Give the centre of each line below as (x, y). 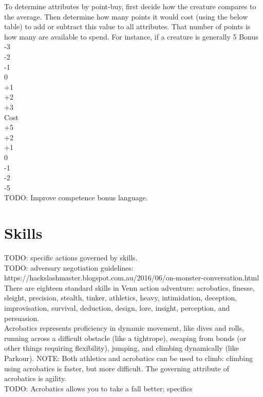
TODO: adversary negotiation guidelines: (69, 267)
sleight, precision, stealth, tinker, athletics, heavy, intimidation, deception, (121, 298)
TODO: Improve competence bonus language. (76, 197)
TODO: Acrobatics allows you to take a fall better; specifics (98, 388)
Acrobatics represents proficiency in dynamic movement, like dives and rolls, (124, 328)
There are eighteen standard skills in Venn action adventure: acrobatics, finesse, (129, 287)
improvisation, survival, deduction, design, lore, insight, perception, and (117, 307)
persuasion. (22, 318)
